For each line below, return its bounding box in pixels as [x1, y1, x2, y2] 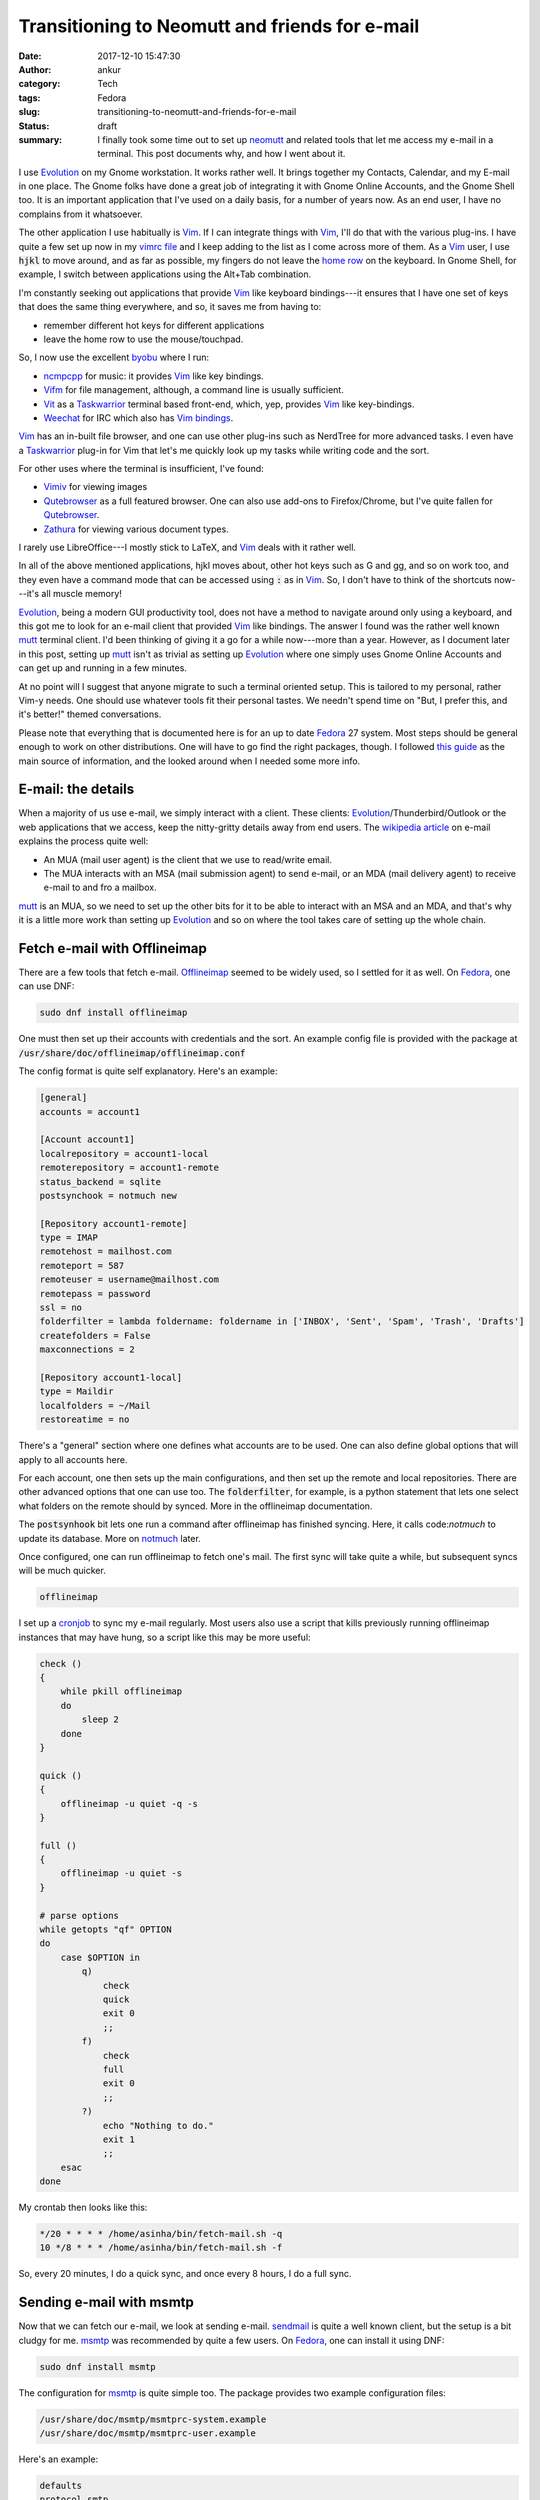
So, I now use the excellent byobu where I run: [18, 351, 210, 364]
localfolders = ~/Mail [39, 1400, 151, 1411]
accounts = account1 [39, 1106, 140, 1117]
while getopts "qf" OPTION [39, 1924, 172, 1935]
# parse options [39, 1910, 120, 1921]
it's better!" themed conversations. [18, 708, 162, 720]
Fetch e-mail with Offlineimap [18, 940, 207, 957]
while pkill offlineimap [60, 1686, 183, 1697]
